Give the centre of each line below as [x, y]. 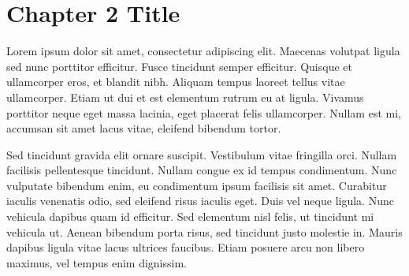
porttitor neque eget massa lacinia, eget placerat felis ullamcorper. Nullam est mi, [204, 112]
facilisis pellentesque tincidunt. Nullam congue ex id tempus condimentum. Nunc [202, 170]
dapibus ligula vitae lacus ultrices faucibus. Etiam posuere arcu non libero [186, 247]
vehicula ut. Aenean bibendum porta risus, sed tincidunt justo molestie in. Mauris [204, 231]
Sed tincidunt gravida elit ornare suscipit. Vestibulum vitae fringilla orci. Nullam [202, 154]
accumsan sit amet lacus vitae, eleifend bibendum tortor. [144, 128]
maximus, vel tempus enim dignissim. [97, 262]
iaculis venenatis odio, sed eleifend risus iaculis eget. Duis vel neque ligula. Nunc [200, 201]
